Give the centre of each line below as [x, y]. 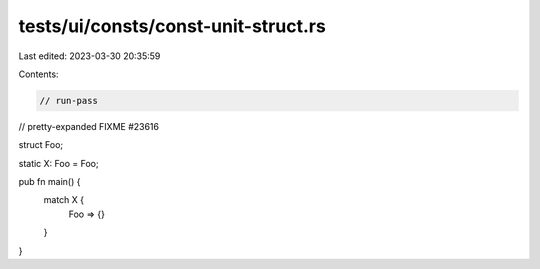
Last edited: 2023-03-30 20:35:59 [89, 56]
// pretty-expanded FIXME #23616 [89, 126]
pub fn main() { [49, 182]
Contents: [38, 74]
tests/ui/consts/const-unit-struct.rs [172, 26]
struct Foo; [41, 145]
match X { [64, 200]
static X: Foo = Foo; [58, 163]
